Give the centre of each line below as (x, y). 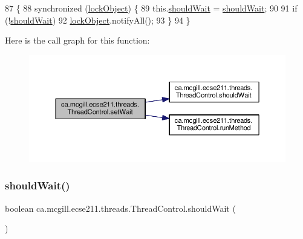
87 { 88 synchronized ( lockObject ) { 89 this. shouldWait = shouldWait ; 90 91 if (151, 8)
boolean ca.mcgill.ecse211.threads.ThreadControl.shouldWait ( (120, 208)
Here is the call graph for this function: (77, 40)
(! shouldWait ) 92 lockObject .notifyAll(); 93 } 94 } (98, 20)
